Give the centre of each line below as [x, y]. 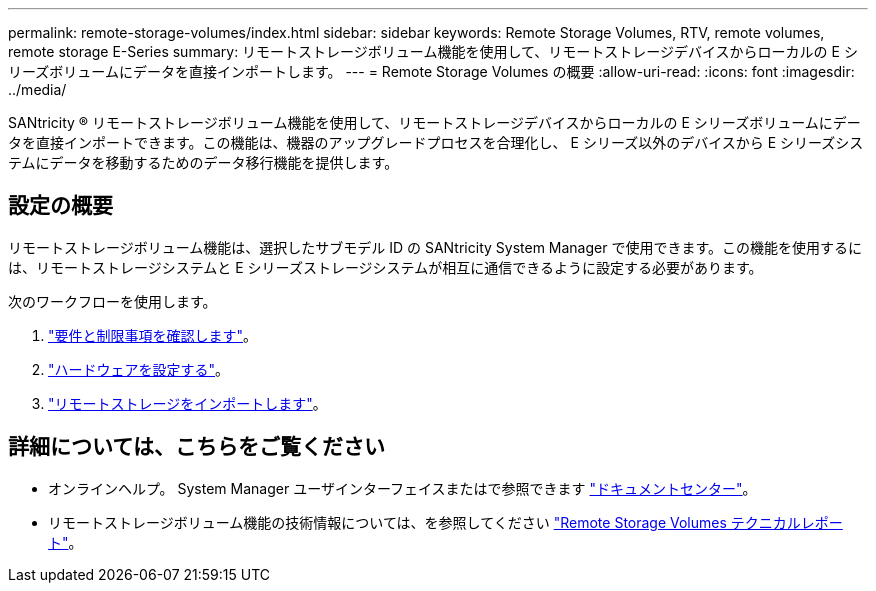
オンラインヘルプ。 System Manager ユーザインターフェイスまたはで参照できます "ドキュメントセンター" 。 [402, 488]
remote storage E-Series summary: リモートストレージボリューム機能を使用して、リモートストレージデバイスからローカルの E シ [433, 51]
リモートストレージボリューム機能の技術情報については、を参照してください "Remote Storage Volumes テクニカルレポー [445, 522]
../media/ [37, 89]
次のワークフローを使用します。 [112, 301]
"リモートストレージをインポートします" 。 [187, 403]
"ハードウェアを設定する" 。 [139, 369]
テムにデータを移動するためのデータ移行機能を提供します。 [203, 162]
